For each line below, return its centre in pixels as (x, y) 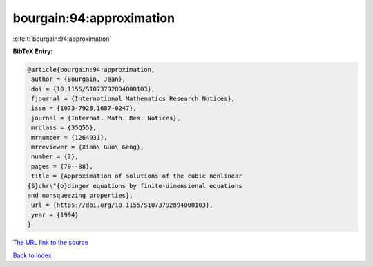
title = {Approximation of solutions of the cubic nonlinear (137, 176)
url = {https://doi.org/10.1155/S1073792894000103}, (122, 205)
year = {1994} (55, 215)
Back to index (32, 255)
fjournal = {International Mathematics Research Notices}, (133, 99)
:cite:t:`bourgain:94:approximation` (62, 39)
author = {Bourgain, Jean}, (79, 79)
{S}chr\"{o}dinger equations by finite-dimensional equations (135, 186)
